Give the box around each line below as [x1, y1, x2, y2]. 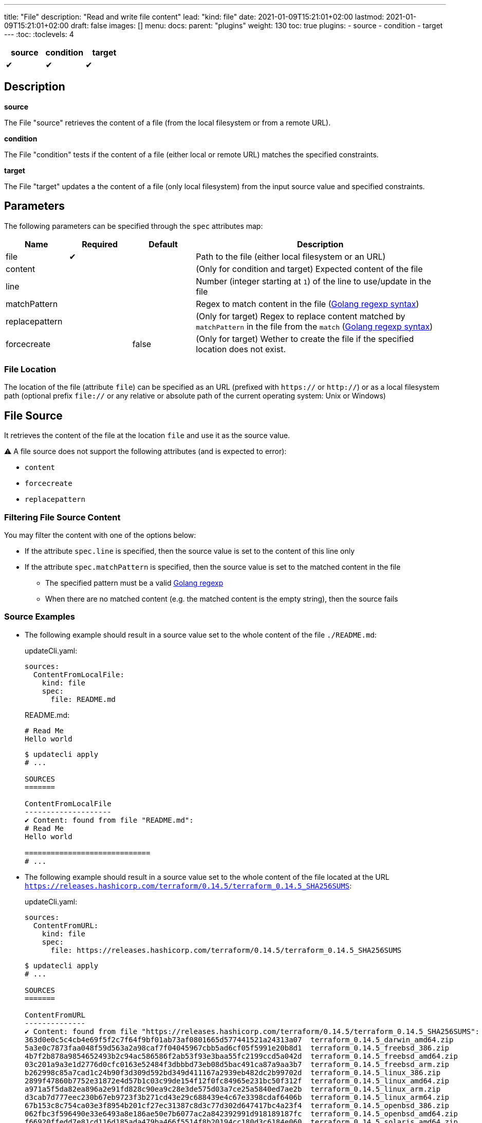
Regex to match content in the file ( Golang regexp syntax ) [196, 298, 419, 309]
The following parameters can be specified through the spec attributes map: [4, 221, 263, 230]
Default [149, 239, 178, 249]
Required [82, 239, 118, 249]
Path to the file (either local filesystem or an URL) [196, 251, 386, 262]
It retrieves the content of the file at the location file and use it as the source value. [4, 431, 290, 440]
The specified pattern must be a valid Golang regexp [45, 578, 224, 588]
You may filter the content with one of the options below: [4, 531, 196, 540]
